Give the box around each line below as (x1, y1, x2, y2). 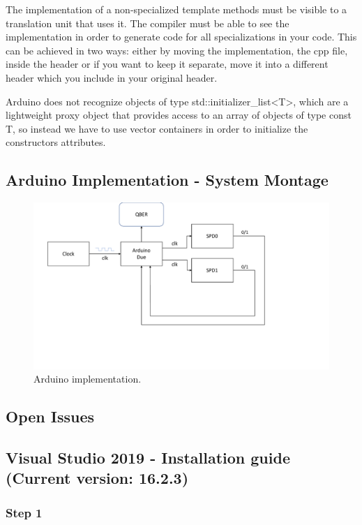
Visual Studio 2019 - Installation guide (6, 447, 290, 468)
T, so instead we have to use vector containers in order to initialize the (6, 121, 308, 135)
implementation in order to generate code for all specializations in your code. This (6, 29, 357, 44)
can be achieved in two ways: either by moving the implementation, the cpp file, (6, 43, 348, 57)
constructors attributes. (6, 135, 106, 149)
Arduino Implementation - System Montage (6, 169, 329, 191)
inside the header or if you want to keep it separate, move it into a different (6, 57, 329, 71)
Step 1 (6, 503, 43, 521)
